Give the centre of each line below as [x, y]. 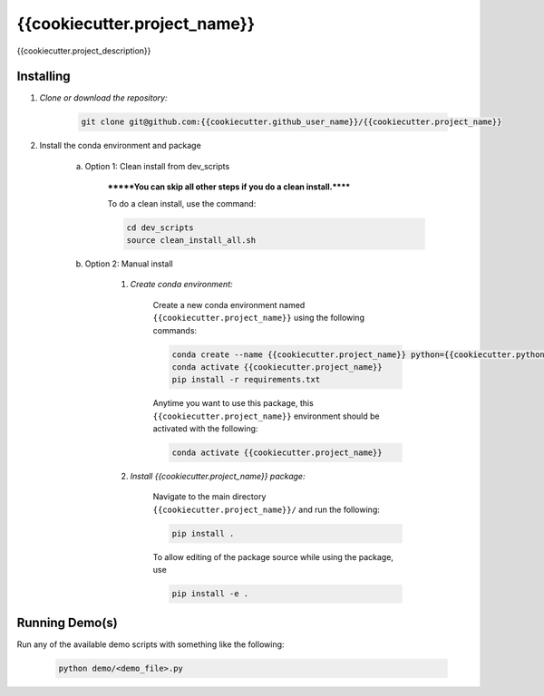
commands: [175, 330]
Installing [44, 77]
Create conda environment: [181, 285]
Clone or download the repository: [103, 98]
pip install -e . [210, 594]
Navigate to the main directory [209, 497]
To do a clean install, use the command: [182, 203]
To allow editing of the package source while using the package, [273, 556]
